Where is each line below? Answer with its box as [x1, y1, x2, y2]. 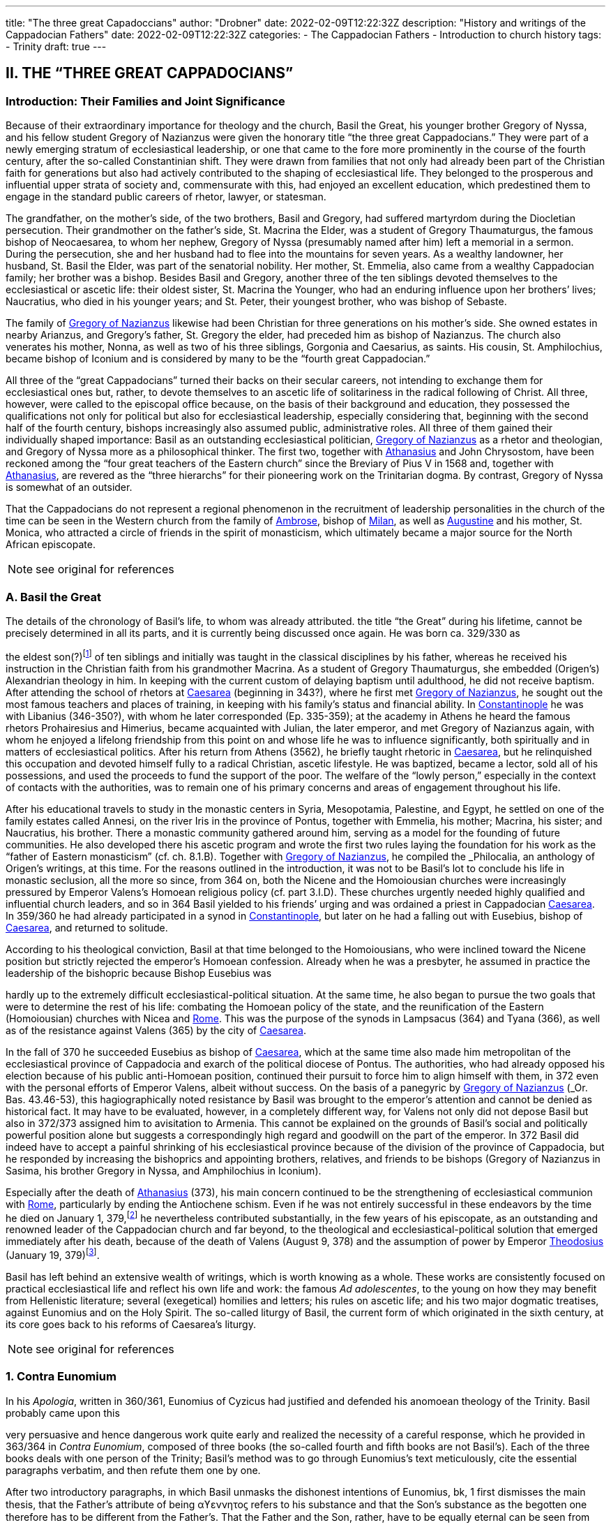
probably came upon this [6, 1406, 120, 1419]
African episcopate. [6, 538, 96, 551]
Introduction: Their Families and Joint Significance [6, 94, 285, 108]
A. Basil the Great [6, 589, 102, 604]
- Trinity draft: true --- [6, 40, 107, 52]
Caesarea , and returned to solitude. [6, 921, 168, 934]
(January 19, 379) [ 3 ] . [6, 1247, 100, 1261]
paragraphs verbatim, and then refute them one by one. [6, 1464, 261, 1476]
